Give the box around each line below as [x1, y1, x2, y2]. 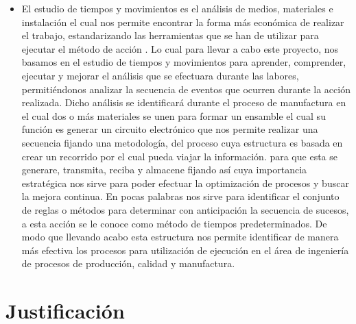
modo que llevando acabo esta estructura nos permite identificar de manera [21, 229, 339, 244]
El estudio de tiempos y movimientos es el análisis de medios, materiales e [21, 1, 333, 15]
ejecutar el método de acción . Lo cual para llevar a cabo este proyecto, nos [21, 41, 339, 55]
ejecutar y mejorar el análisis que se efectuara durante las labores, [21, 68, 299, 82]
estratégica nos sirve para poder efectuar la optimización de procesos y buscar [21, 175, 349, 190]
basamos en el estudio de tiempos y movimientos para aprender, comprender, [21, 55, 346, 69]
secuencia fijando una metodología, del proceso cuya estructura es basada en [21, 135, 343, 149]
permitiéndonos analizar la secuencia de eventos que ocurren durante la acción [21, 82, 351, 96]
